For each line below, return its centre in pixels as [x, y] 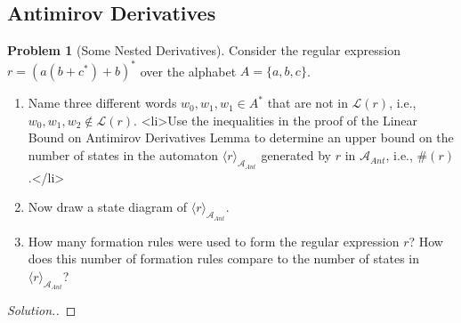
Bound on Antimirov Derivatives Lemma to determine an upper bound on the [241, 137]
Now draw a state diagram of [108, 207]
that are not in [307, 103]
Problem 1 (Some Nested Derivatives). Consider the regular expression [204, 50]
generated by [296, 155]
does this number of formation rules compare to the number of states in [224, 258]
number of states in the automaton [123, 155]
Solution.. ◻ [42, 310]
